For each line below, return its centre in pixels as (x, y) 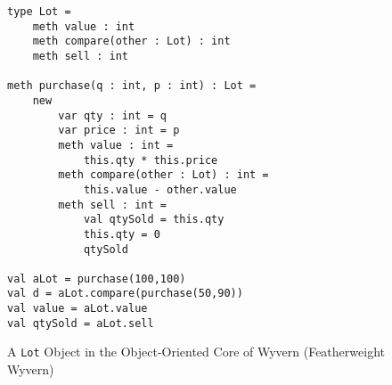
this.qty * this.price (151, 160)
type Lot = (39, 12)
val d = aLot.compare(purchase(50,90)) (125, 294)
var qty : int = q (112, 115)
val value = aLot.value (78, 309)
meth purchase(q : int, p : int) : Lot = (132, 86)
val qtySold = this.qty (154, 220)
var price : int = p (119, 131)
